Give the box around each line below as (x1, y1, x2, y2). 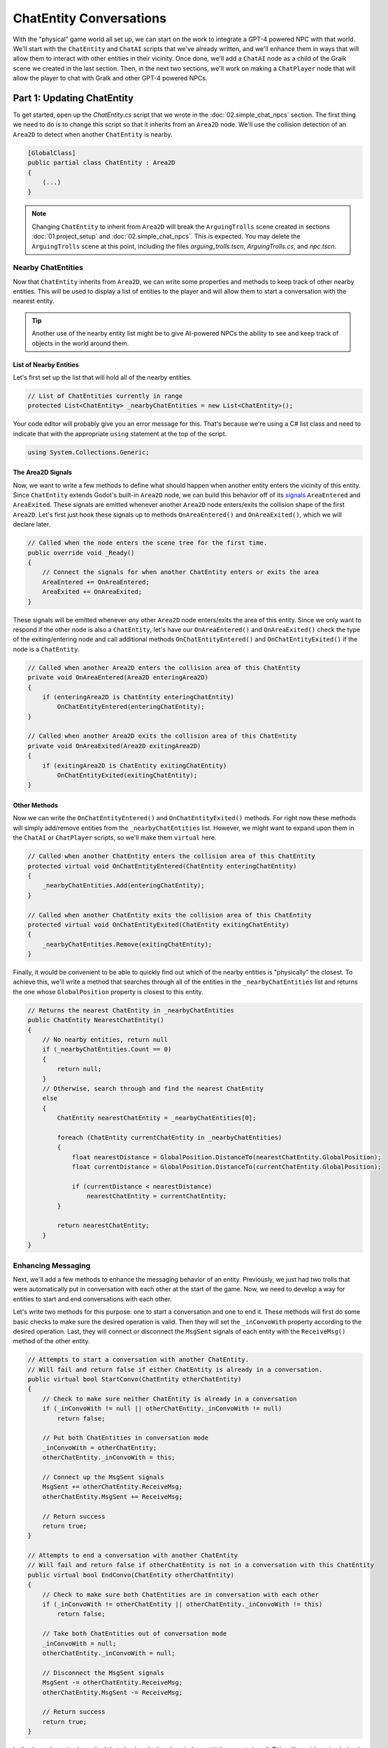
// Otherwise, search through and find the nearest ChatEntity (42, 1084, 264, 1092)
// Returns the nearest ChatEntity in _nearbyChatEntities (27, 1006, 234, 1014)
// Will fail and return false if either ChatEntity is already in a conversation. (27, 1366, 323, 1373)
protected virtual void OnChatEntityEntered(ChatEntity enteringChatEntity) (27, 862, 297, 870)
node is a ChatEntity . (13, 645, 80, 653)
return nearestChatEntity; (57, 1222, 150, 1230)
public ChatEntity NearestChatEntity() (27, 1016, 164, 1024)
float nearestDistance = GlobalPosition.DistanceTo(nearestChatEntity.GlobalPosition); (71, 1153, 382, 1161)
